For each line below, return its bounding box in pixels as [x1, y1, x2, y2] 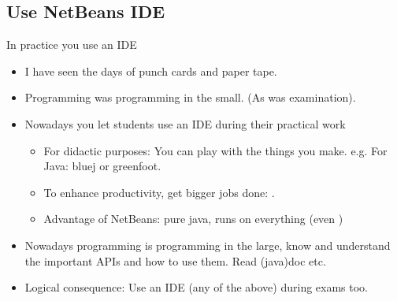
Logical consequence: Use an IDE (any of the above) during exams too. [24, 279, 369, 295]
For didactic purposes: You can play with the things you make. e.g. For [43, 142, 388, 158]
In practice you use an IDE [6, 36, 137, 53]
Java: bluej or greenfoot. [43, 158, 161, 174]
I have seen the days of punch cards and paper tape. [24, 62, 277, 79]
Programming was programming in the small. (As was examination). [24, 89, 356, 106]
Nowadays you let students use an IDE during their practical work [24, 115, 346, 132]
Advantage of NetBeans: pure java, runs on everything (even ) [43, 210, 343, 227]
